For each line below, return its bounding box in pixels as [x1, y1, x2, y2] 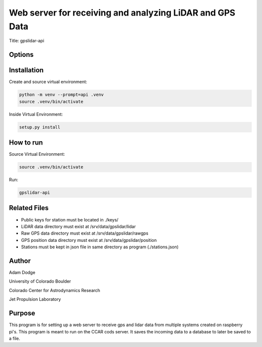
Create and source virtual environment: [9, 79, 87, 85]
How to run [9, 139, 43, 147]
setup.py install [19, 124, 61, 130]
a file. [9, 335, 20, 341]
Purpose [9, 309, 35, 317]
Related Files [9, 204, 49, 212]
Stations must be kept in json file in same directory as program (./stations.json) [21, 244, 179, 250]
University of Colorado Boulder [9, 278, 71, 284]
